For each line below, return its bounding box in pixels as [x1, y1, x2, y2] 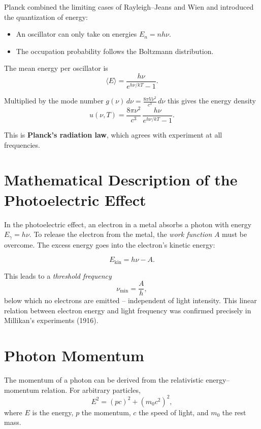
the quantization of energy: [4, 11, 88, 22]
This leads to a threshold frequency [4, 270, 112, 281]
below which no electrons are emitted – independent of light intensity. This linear [4, 295, 257, 306]
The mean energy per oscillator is [4, 63, 108, 73]
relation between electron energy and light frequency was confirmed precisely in [4, 305, 251, 315]
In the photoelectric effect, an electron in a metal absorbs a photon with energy [4, 219, 252, 229]
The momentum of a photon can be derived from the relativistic [4, 374, 204, 385]
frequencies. [4, 139, 40, 150]
